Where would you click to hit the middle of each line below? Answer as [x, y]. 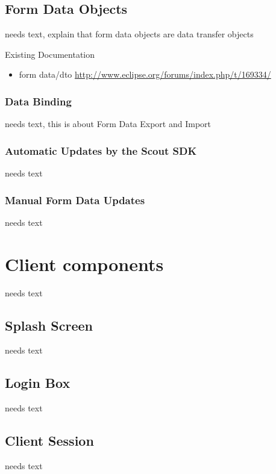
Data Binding [38, 101]
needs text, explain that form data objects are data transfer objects [129, 34]
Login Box [38, 383]
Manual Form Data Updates [75, 200]
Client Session [49, 441]
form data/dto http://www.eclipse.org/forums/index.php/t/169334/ [145, 74]
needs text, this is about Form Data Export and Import [108, 124]
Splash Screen [49, 325]
